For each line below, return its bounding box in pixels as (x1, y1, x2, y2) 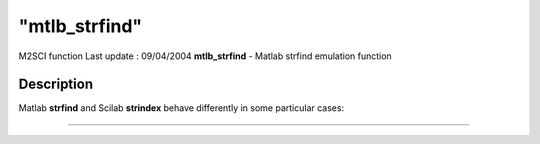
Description (18, 76, 94, 93)
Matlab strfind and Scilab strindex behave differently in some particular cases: (18, 102, 345, 114)
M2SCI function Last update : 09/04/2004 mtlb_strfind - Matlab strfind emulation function (18, 50, 392, 62)
